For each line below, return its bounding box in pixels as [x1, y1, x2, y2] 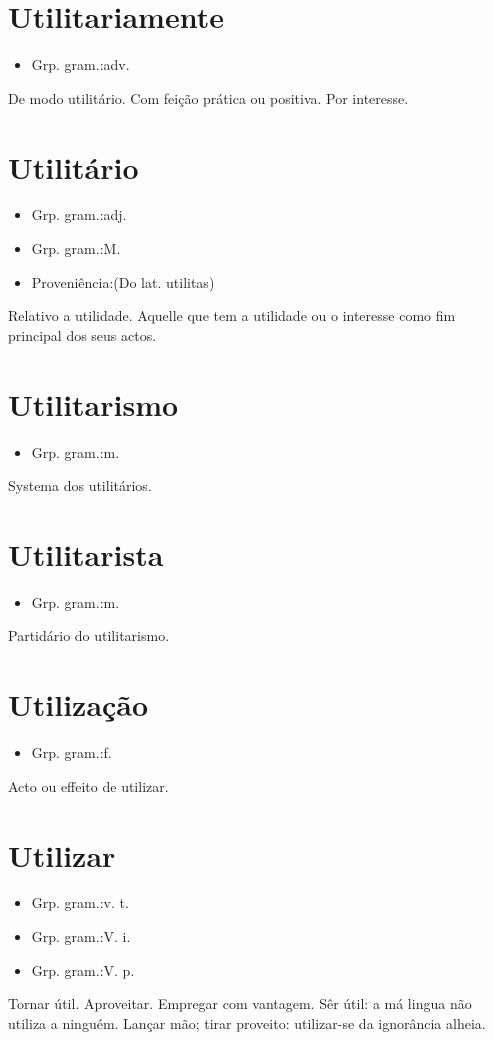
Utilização [8, 684, 149, 725]
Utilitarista [8, 533, 164, 574]
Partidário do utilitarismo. [8, 625, 170, 646]
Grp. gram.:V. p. [31, 959, 135, 980]
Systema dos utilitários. [8, 475, 152, 496]
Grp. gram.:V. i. [31, 926, 131, 947]
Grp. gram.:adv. [31, 54, 130, 75]
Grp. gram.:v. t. [31, 892, 129, 913]
